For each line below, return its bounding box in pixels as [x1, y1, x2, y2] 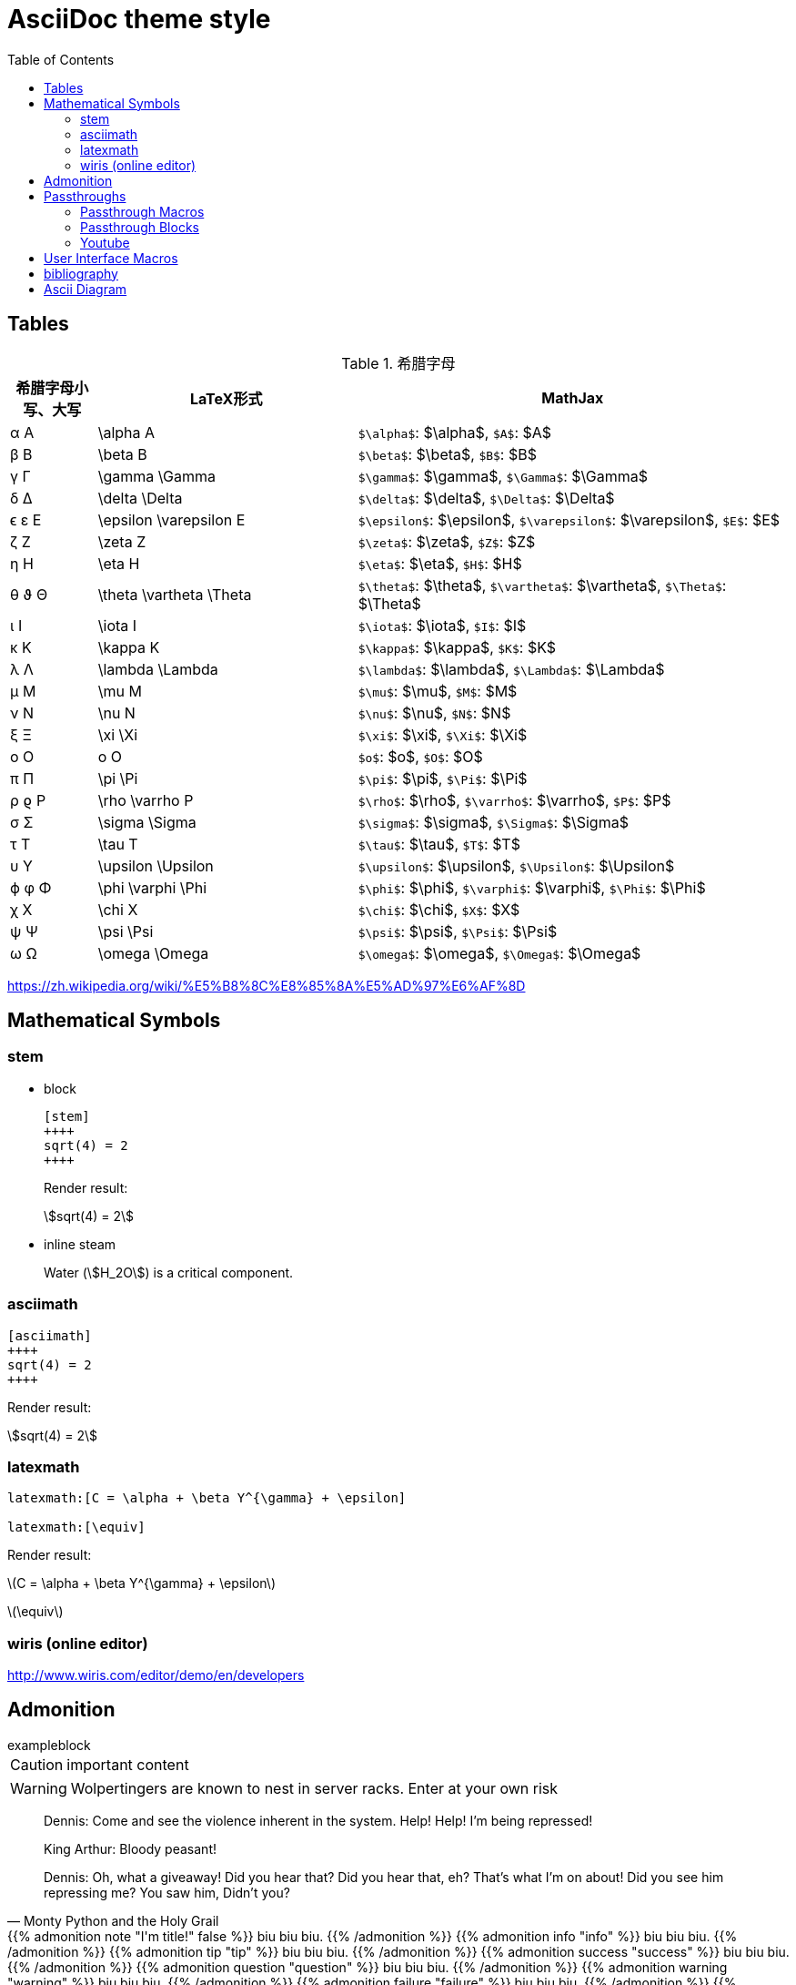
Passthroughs [44, 188, 126, 204]
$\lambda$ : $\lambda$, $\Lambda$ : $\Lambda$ [358, 659, 665, 678]
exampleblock [7, 1736, 91, 1753]
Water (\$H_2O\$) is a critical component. [44, 1264, 294, 1280]
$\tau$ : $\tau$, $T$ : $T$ [358, 834, 520, 853]
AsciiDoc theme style [7, 4, 271, 35]
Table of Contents [7, 51, 115, 67]
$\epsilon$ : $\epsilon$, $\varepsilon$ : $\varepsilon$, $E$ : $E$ [358, 510, 781, 529]
